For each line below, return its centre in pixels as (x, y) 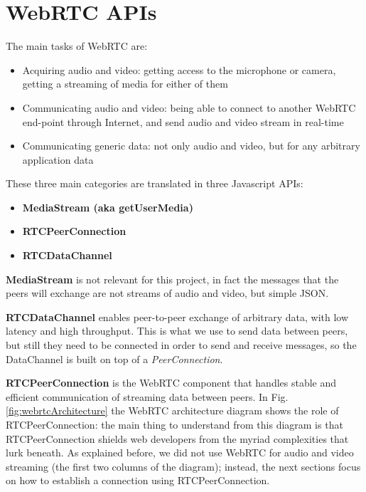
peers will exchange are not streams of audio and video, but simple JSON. (167, 293)
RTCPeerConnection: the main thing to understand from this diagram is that (174, 424)
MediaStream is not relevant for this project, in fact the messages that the (172, 279)
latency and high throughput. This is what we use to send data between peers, (177, 331)
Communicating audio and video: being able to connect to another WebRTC (189, 107)
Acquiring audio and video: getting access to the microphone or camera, (179, 69)
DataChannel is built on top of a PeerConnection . (114, 358)
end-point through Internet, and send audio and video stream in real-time (183, 121)
